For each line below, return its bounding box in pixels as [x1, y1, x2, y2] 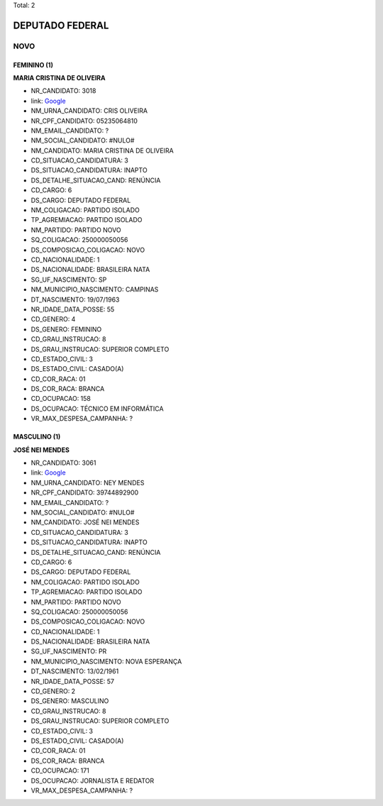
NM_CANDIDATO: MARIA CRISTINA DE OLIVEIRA [30, 146, 174, 155]
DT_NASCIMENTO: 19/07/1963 [30, 295, 120, 304]
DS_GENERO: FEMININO [30, 325, 102, 333]
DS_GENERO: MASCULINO [30, 697, 109, 705]
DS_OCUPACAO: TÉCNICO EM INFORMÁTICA [30, 404, 164, 413]
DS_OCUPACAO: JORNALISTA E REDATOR [30, 776, 155, 785]
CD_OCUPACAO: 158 [30, 394, 91, 403]
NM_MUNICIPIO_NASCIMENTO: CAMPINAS [30, 285, 159, 294]
